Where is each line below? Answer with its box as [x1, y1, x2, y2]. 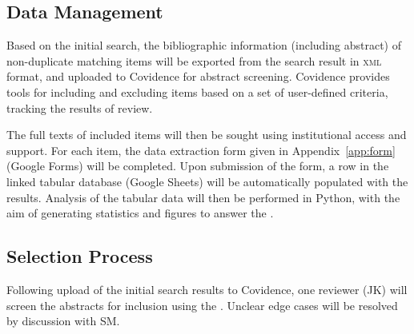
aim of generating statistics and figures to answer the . [6, 205, 274, 221]
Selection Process [6, 244, 153, 268]
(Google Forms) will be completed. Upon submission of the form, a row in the [6, 157, 389, 174]
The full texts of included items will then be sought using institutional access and [6, 126, 407, 143]
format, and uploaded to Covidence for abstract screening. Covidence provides [6, 68, 390, 85]
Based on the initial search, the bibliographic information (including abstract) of [6, 37, 401, 54]
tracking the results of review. [6, 99, 153, 116]
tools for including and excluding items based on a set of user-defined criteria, [6, 83, 388, 100]
